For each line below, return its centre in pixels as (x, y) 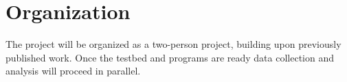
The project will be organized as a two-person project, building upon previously (173, 44)
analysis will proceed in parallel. (73, 71)
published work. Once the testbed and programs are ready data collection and (170, 57)
